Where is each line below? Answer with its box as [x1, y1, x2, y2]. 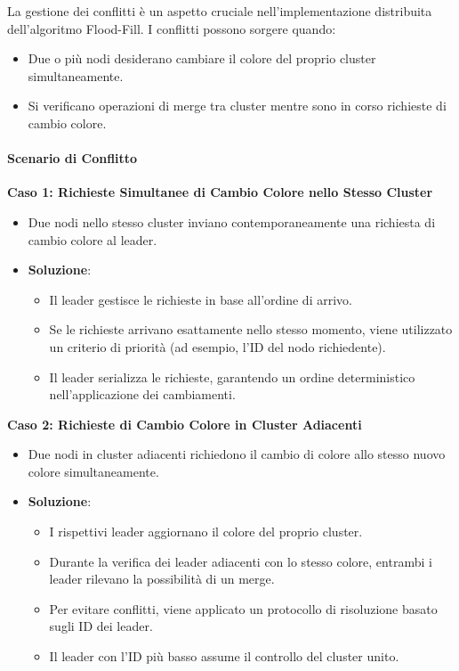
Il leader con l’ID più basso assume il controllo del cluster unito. [49, 647, 399, 666]
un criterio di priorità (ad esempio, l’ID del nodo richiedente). [49, 337, 386, 356]
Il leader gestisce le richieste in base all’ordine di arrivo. [49, 290, 352, 308]
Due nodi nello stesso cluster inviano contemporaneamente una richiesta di [28, 212, 436, 231]
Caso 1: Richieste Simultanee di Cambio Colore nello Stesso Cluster [7, 183, 433, 201]
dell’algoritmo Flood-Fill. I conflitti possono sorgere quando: [7, 19, 336, 37]
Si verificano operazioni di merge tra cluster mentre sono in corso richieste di [28, 96, 447, 115]
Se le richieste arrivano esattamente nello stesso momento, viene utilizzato [49, 320, 453, 339]
